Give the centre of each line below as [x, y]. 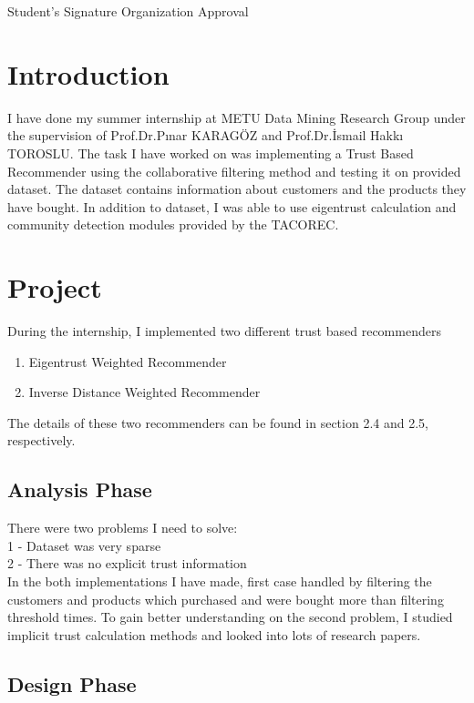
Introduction [88, 73]
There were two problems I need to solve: [123, 528]
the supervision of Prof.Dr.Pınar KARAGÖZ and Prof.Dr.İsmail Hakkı [206, 135]
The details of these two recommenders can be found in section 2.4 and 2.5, [218, 422]
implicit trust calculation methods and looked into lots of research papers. [214, 634]
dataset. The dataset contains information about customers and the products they [237, 189]
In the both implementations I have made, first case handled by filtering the [220, 581]
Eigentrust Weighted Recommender [128, 361]
